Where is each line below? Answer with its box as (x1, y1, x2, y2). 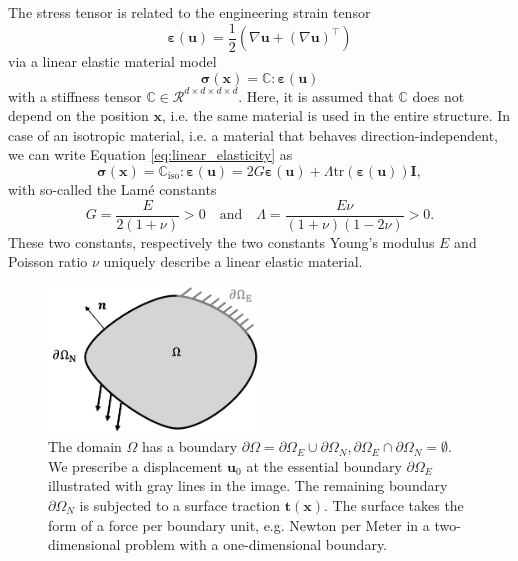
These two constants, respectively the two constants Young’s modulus (8, 231, 435, 252)
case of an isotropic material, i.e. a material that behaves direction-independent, (8, 124, 498, 145)
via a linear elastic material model (8, 51, 217, 72)
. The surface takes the (324, 495, 464, 516)
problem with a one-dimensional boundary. (125, 534, 388, 555)
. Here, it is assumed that (238, 85, 394, 106)
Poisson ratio (8, 251, 88, 272)
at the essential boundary (246, 455, 402, 476)
